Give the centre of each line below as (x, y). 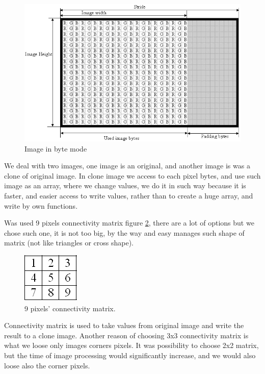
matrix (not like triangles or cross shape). (69, 243)
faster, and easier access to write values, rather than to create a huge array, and (129, 195)
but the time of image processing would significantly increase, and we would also (130, 355)
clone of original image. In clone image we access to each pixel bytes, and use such (132, 175)
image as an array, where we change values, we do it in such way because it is (125, 185)
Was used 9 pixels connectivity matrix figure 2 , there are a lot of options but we (129, 223)
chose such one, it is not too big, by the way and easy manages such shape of (124, 232)
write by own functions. (41, 205)
